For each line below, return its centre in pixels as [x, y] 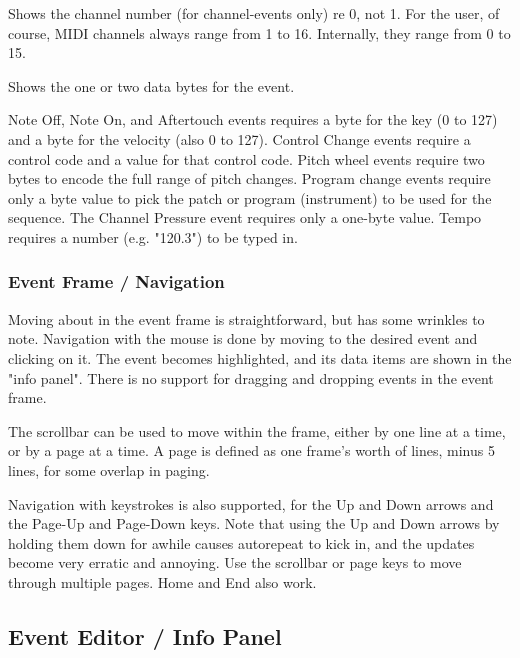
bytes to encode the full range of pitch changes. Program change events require [249, 178]
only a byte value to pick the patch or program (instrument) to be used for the [250, 197]
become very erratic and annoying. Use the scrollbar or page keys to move [235, 562]
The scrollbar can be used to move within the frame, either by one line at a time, [257, 430]
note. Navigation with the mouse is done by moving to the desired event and [243, 338]
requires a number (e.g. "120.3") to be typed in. [153, 236]
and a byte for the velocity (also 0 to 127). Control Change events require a [239, 138]
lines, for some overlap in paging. [109, 469]
